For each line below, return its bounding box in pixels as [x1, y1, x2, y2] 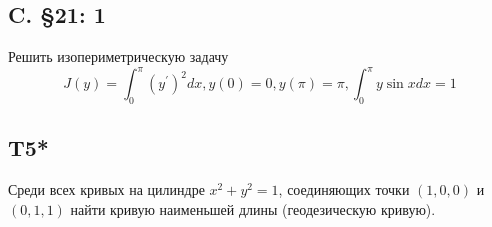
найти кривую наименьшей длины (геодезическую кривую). [70, 198, 436, 219]
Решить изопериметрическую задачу [8, 46, 229, 67]
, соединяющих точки [278, 179, 410, 200]
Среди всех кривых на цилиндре [8, 179, 205, 200]
